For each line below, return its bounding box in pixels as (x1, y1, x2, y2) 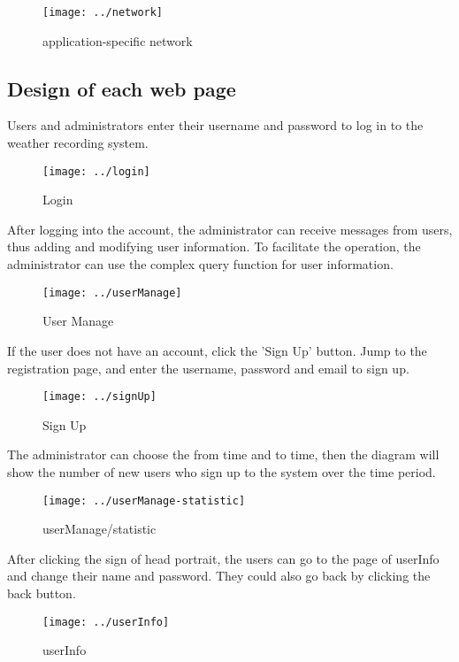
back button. (7, 583, 76, 602)
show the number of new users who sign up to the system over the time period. (7, 462, 436, 481)
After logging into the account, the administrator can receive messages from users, (7, 219, 453, 238)
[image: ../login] (42, 165, 150, 178)
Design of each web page (7, 74, 236, 102)
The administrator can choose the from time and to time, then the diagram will (7, 445, 440, 464)
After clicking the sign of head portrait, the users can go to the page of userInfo (7, 549, 440, 567)
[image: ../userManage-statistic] (42, 494, 246, 507)
